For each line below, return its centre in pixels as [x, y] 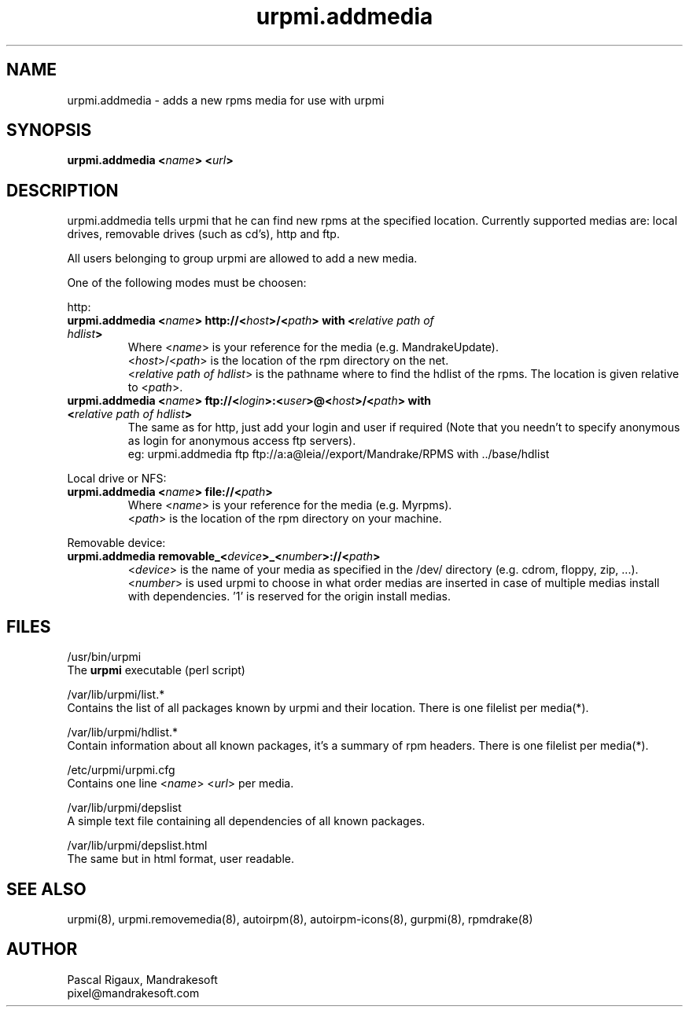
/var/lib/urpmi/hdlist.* [123, 732]
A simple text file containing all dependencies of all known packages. [246, 821]
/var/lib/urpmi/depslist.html [137, 846]
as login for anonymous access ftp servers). [242, 441]
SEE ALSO [46, 889]
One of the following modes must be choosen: [187, 283]
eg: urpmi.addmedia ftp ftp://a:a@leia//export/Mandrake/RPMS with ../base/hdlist [339, 454]
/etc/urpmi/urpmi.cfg [121, 770]
